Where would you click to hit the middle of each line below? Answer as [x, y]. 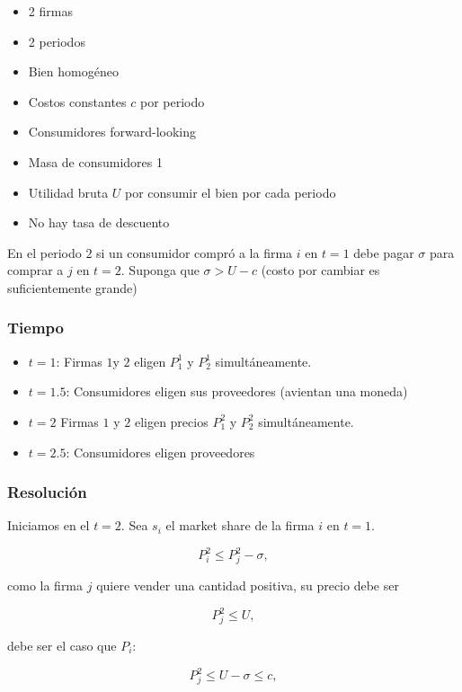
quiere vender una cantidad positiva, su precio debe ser [248, 586]
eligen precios [171, 421]
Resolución [47, 492]
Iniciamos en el [49, 525]
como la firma [45, 586]
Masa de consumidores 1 [95, 161]
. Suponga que [160, 270]
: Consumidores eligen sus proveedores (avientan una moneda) [237, 391]
